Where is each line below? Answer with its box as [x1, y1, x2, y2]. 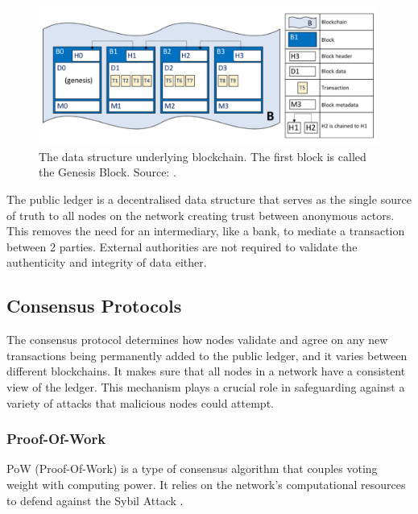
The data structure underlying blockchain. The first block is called [39, 147, 366, 164]
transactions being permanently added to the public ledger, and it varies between [6, 346, 408, 363]
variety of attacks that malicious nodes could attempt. [6, 394, 274, 411]
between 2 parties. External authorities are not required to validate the [6, 238, 358, 255]
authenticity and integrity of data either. [6, 254, 207, 271]
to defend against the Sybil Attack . [6, 491, 184, 508]
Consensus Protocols [6, 293, 182, 318]
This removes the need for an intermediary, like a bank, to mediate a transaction [6, 222, 405, 239]
